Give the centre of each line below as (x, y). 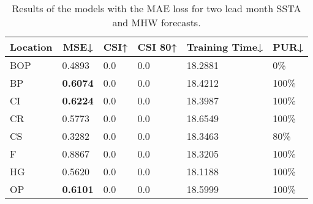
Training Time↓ (225, 47)
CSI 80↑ (157, 47)
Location (31, 47)
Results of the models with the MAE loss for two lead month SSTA (156, 8)
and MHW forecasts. (156, 22)
